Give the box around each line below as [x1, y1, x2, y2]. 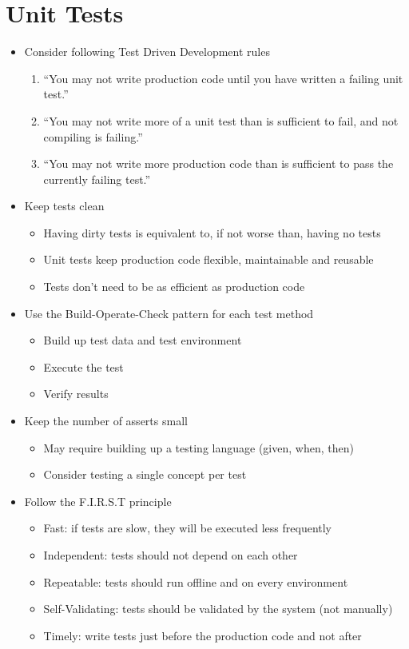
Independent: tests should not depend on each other [43, 547, 298, 563]
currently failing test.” [43, 170, 151, 187]
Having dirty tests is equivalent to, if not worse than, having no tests [43, 224, 381, 241]
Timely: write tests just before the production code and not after [43, 627, 362, 643]
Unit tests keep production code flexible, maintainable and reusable [43, 251, 374, 268]
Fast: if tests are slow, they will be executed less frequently [43, 520, 332, 536]
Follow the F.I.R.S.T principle [24, 492, 172, 509]
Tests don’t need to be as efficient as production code [43, 278, 305, 295]
